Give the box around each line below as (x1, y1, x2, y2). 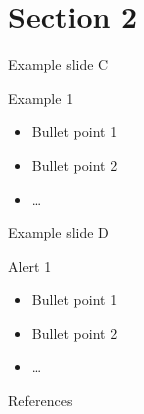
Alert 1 (8, 255, 52, 276)
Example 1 (8, 87, 74, 108)
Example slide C (8, 54, 109, 75)
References (8, 390, 73, 411)
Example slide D (8, 222, 109, 243)
